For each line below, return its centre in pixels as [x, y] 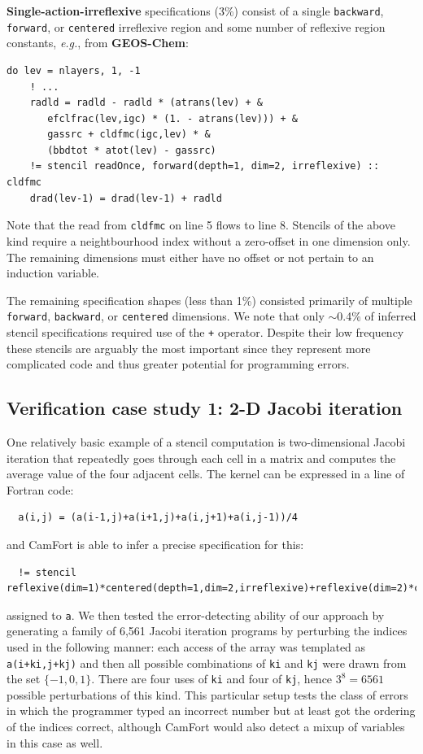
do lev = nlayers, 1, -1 [74, 70]
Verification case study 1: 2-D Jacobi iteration [205, 408]
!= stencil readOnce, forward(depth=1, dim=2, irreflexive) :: [205, 166]
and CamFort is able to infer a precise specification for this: [155, 544]
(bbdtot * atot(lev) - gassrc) [132, 150]
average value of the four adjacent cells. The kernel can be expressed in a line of [206, 474]
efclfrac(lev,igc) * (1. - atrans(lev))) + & [172, 118]
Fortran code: [40, 489]
